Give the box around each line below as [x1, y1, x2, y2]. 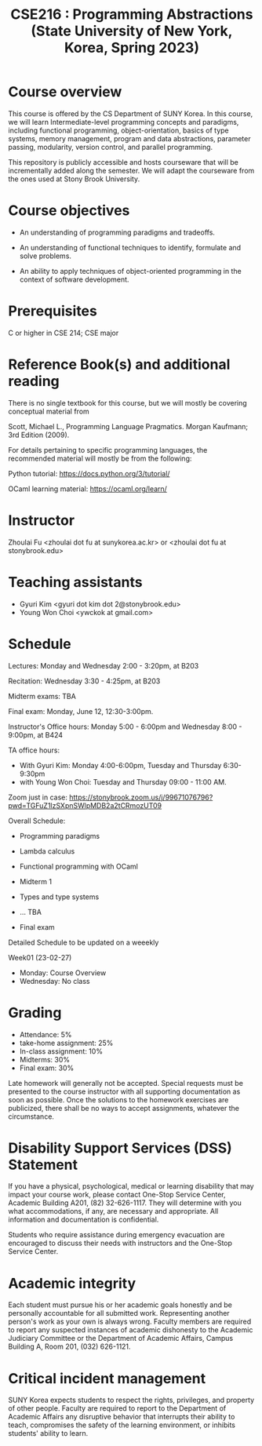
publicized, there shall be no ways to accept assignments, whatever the [8, 1103, 240, 1113]
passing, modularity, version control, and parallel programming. [8, 142, 213, 151]
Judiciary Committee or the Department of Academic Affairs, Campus [8, 1334, 234, 1343]
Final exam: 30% [19, 1063, 75, 1073]
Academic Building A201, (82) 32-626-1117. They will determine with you [8, 1198, 242, 1207]
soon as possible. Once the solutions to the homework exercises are [8, 1095, 229, 1104]
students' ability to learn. [8, 1429, 89, 1438]
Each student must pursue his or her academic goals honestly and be [8, 1300, 233, 1309]
